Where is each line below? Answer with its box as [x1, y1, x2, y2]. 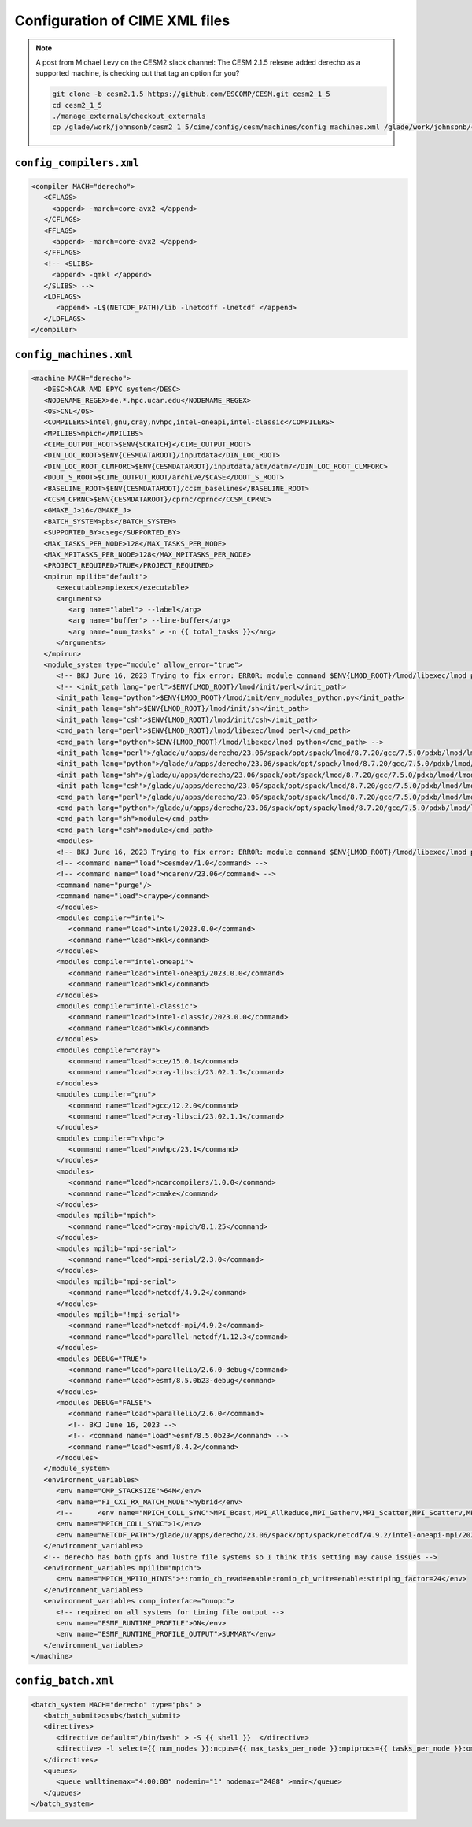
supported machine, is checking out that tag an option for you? [35, 68, 240, 78]
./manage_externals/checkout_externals [52, 112, 206, 121]
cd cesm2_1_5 [52, 101, 102, 109]
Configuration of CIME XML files [14, 12, 230, 29]
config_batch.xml [14, 1674, 115, 1688]
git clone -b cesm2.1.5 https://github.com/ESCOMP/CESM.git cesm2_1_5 [52, 90, 330, 98]
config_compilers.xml [14, 156, 139, 169]
